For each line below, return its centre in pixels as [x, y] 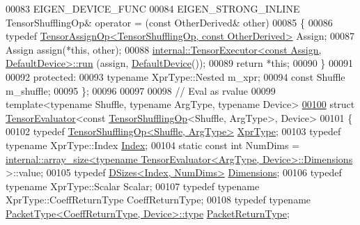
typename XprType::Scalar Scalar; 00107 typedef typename [133, 186]
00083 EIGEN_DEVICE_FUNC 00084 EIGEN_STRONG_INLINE [153, 8]
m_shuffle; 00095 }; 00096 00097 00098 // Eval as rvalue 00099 [141, 90]
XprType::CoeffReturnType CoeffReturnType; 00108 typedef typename [158, 200]
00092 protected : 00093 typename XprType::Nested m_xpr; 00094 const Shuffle [175, 76]
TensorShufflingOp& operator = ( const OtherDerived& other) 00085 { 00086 [169, 22]
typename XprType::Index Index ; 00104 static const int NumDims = [153, 145]
